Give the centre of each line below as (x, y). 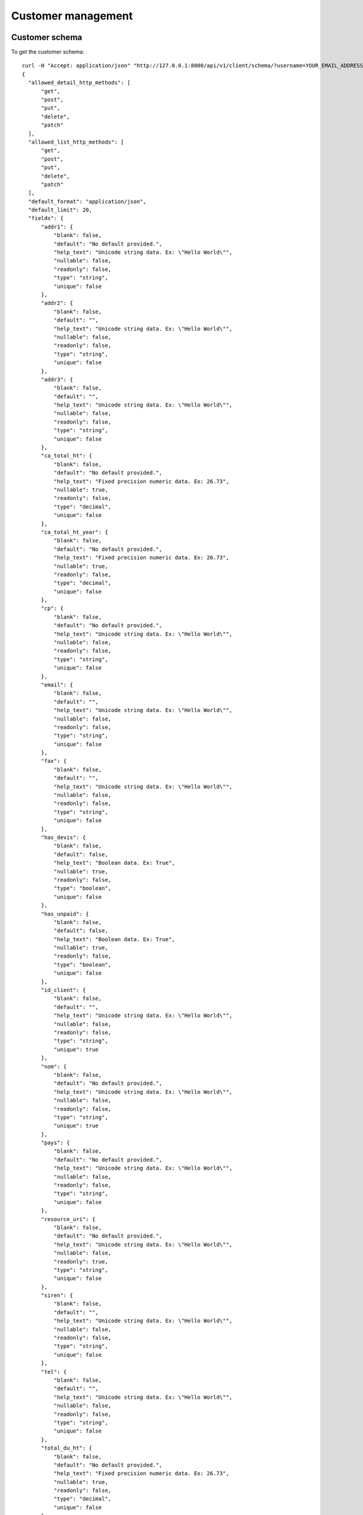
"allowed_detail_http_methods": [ (79, 83)
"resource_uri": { (68, 1219)
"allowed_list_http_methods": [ (76, 142)
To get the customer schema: (48, 52)
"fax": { (54, 761)
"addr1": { (57, 227)
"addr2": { (57, 303)
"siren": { (57, 1296)
